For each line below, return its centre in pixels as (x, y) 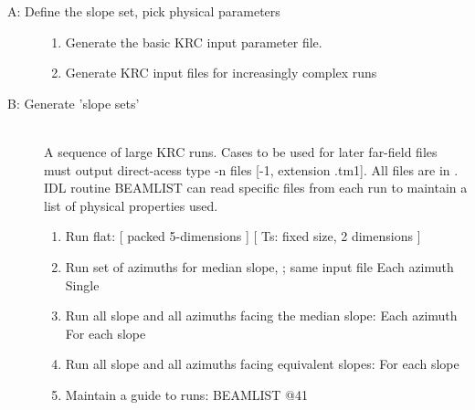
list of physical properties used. (131, 205)
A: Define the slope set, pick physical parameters (144, 11)
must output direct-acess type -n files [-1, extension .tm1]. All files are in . (251, 169)
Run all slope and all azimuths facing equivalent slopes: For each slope (262, 364)
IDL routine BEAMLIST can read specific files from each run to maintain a (256, 188)
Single (82, 284)
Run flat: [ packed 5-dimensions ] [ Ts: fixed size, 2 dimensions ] (243, 236)
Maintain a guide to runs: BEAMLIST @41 (186, 394)
